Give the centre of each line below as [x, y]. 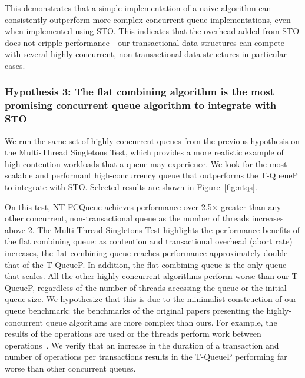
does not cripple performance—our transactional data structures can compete [145, 42]
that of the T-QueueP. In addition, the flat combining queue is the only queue [146, 264]
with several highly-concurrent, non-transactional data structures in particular [146, 54]
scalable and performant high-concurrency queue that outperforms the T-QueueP [152, 175]
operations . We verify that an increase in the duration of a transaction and [142, 345]
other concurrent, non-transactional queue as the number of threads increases [144, 218]
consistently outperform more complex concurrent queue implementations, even [148, 19]
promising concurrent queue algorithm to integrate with [141, 105]
